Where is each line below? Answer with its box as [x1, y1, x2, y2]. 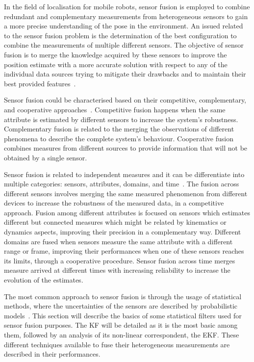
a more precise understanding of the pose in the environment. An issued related [4, 21, 243, 31]
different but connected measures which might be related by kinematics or [4, 217, 227, 227]
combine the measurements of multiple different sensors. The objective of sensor [4, 40, 244, 50]
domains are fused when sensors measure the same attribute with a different [4, 236, 233, 246]
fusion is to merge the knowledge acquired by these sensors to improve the [4, 49, 227, 59]
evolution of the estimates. [4, 275, 83, 285]
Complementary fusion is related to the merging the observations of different [4, 124, 234, 134]
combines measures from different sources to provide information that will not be [4, 143, 248, 153]
